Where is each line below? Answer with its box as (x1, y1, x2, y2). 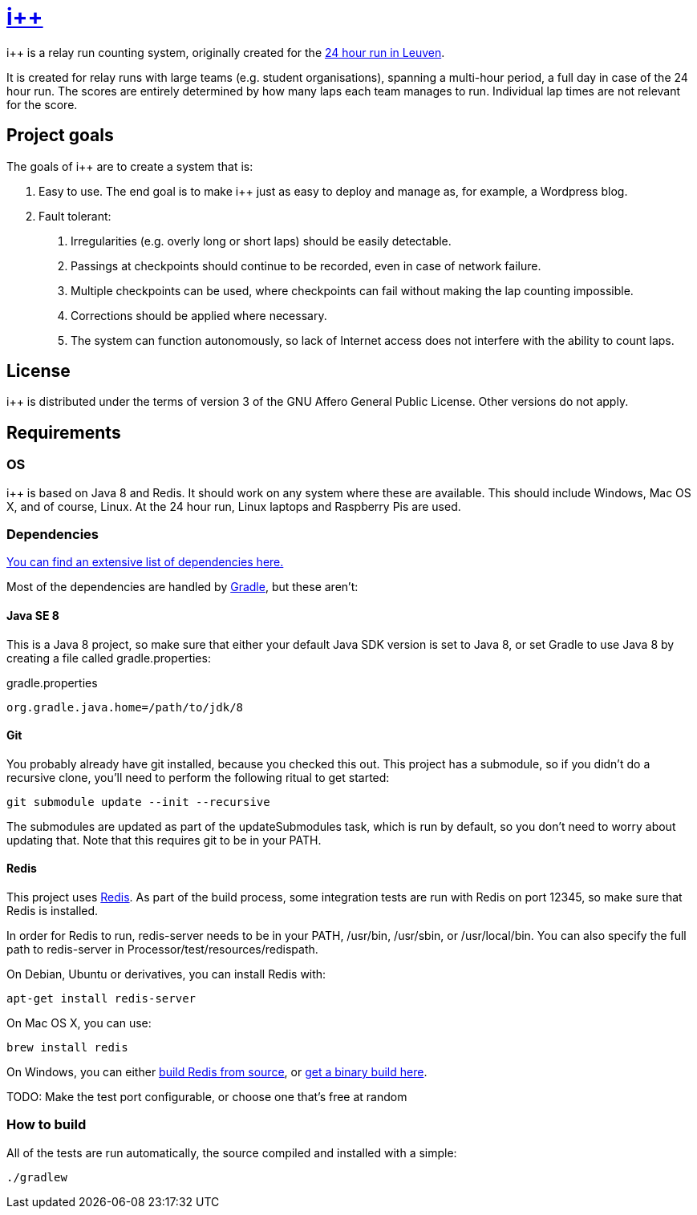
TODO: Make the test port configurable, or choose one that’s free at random (6, 1090, 407, 1104)
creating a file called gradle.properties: (6, 650, 211, 665)
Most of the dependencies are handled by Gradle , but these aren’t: (6, 580, 359, 594)
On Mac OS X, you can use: (6, 1016, 152, 1031)
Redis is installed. (6, 904, 99, 918)
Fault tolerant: (38, 209, 111, 223)
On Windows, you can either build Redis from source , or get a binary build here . (6, 1065, 428, 1079)
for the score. (6, 97, 78, 111)
